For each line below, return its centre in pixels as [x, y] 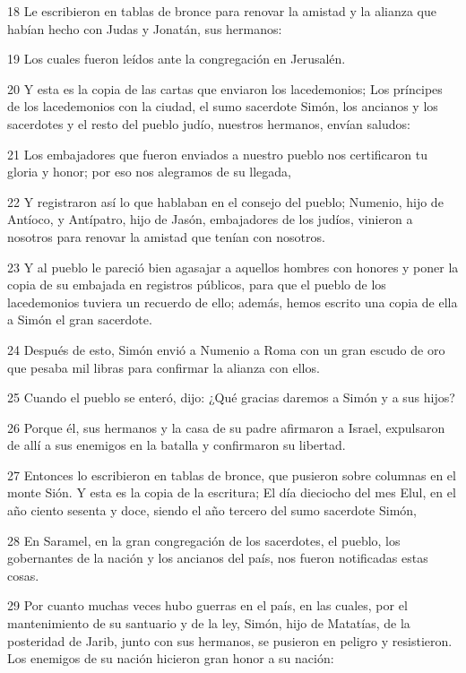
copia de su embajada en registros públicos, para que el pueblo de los [197, 285]
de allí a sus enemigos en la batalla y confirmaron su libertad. [177, 445]
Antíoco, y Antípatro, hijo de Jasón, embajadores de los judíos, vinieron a [210, 219]
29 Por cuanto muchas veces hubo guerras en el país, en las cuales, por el [207, 605]
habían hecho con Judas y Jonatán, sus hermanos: [145, 28]
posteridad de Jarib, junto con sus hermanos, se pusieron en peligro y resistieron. [230, 640]
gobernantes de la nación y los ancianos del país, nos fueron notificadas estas [218, 558]
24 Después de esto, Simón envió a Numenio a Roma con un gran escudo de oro [226, 349]
